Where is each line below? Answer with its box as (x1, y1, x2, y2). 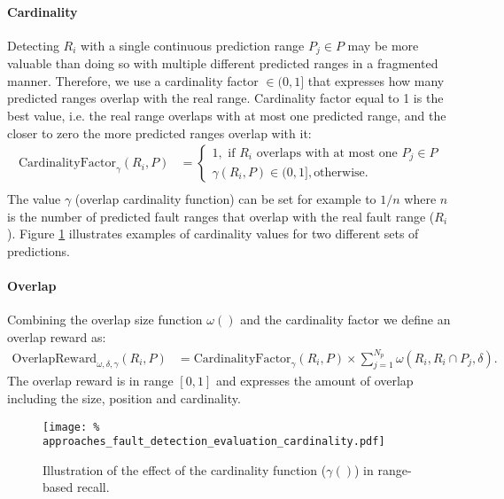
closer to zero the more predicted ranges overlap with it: (7, 123, 312, 142)
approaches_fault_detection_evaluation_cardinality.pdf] (43, 435, 385, 448)
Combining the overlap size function (7, 310, 203, 329)
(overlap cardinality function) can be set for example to (74, 190, 376, 208)
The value (7, 190, 61, 208)
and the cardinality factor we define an (240, 310, 451, 329)
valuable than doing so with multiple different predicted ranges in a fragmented (7, 54, 438, 73)
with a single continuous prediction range (81, 35, 305, 54)
